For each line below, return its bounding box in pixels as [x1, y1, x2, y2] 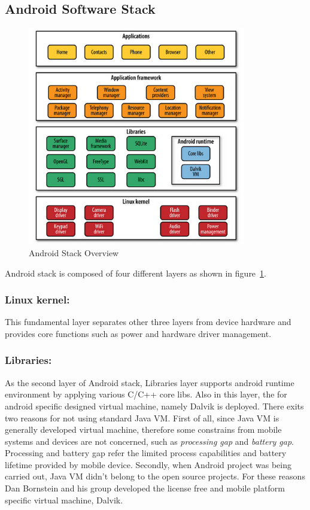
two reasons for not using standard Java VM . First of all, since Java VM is [5, 411, 279, 424]
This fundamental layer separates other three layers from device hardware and [5, 315, 291, 328]
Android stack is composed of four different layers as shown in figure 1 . [5, 266, 266, 279]
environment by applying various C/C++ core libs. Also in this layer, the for [5, 388, 287, 400]
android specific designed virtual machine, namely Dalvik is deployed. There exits [5, 399, 304, 412]
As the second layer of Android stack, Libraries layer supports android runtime [5, 376, 294, 388]
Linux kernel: [5, 292, 70, 307]
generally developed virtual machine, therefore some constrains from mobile [5, 423, 282, 436]
